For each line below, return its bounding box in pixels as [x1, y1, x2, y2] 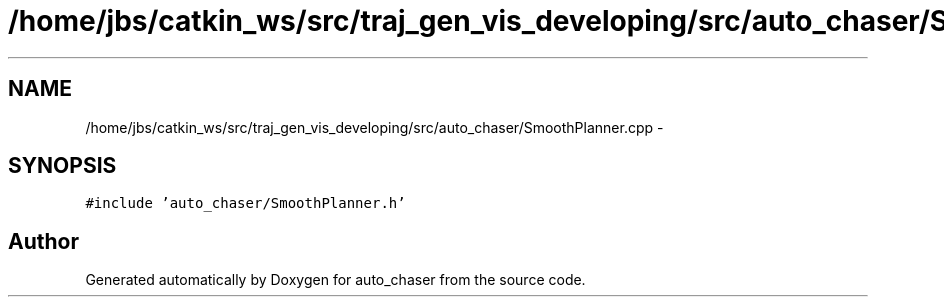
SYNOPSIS [8, 153, 117, 179]
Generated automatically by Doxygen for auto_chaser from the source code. [85, 271, 586, 289]
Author [8, 228, 79, 254]
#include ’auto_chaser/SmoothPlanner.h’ [85, 195, 406, 212]
